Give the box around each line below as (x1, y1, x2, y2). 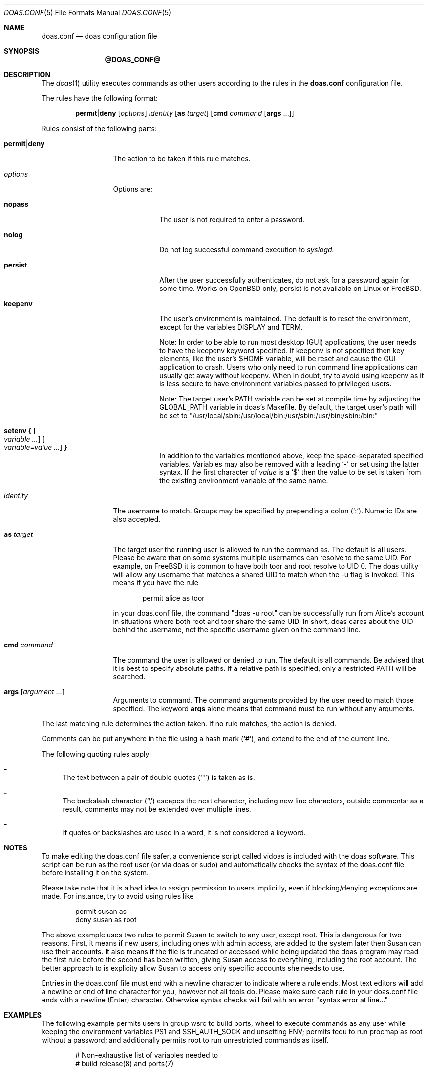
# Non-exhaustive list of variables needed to (75, 1051, 218, 1059)
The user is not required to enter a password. (159, 215, 305, 223)
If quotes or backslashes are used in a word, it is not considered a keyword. (63, 828, 306, 837)
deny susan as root (75, 915, 137, 924)
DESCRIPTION (4, 70, 51, 79)
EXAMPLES (4, 1011, 42, 1019)
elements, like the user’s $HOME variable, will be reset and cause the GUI (159, 355, 396, 363)
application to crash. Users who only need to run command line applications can (159, 363, 418, 371)
